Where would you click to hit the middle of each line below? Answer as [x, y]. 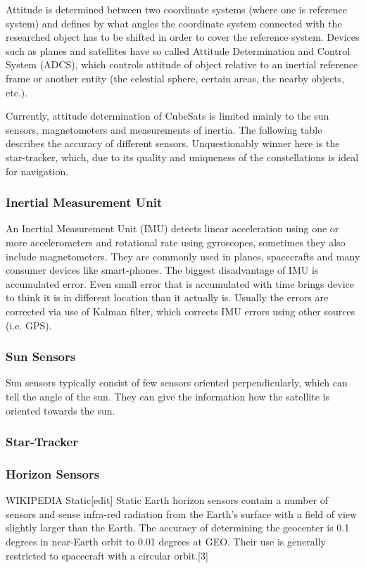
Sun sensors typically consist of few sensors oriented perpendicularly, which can [177, 383]
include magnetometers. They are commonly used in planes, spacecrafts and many [183, 256]
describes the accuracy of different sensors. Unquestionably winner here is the [173, 143]
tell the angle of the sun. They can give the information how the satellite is [168, 396]
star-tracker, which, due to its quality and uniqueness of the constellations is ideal [182, 157]
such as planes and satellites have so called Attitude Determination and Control [178, 50]
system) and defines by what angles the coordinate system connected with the [174, 23]
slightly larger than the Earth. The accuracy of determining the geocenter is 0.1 [178, 528]
